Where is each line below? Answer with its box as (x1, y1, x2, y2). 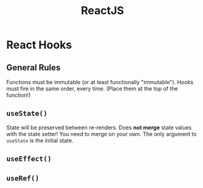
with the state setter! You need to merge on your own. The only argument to (6, 130, 197, 137)
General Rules (6, 62, 61, 73)
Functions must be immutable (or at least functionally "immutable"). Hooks (6, 79, 194, 85)
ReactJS (80, 4, 124, 18)
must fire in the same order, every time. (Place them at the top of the (6, 85, 179, 92)
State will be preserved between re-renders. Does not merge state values (6, 123, 192, 131)
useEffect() (6, 154, 52, 164)
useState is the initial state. (6, 137, 74, 144)
